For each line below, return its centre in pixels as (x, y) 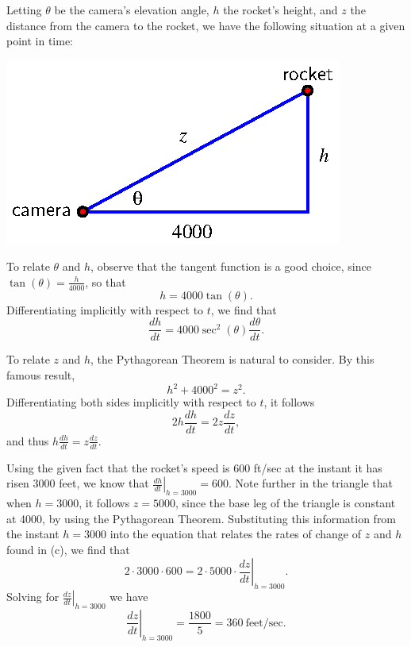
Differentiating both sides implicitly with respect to (131, 402)
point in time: (40, 41)
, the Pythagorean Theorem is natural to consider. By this (232, 359)
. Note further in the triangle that (310, 483)
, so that (106, 281)
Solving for (33, 597)
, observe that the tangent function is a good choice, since (231, 266)
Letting (24, 10)
